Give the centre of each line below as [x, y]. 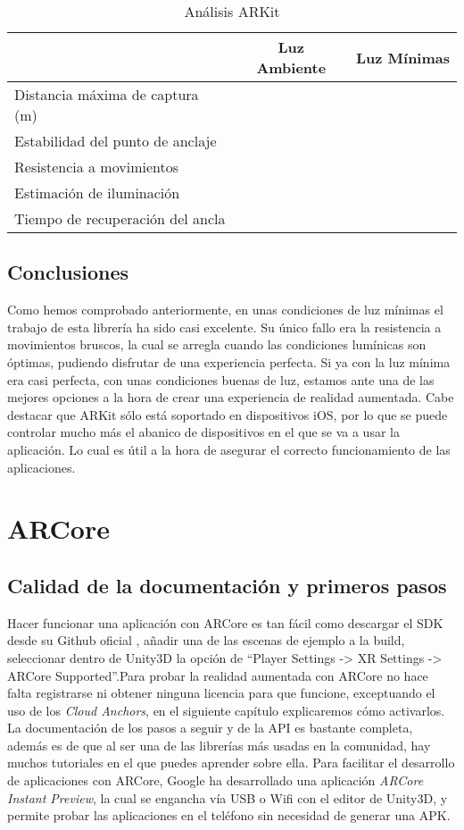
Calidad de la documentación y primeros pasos [227, 585]
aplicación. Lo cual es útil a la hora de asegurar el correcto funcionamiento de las [229, 449]
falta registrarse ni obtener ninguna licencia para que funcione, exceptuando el [221, 693]
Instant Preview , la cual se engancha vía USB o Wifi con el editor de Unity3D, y [228, 797]
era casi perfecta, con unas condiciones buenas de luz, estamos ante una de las [221, 379]
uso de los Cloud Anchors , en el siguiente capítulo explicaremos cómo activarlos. [226, 710]
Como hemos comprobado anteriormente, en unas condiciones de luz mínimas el [225, 310]
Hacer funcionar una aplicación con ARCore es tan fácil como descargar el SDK [225, 622]
